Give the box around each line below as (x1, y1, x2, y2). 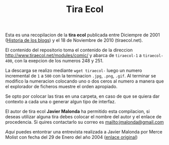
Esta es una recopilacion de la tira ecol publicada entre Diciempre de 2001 (5, 32, 160, 38)
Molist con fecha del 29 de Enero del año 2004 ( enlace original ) (5, 134, 138, 140)
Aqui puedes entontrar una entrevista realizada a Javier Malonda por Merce (5, 129, 162, 135)
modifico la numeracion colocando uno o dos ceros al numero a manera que (5, 78, 164, 84)
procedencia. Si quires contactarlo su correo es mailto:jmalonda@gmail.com (5, 119, 164, 125)
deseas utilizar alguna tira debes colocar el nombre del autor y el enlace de (5, 114, 162, 120)
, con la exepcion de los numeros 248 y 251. (12, 58, 104, 64)
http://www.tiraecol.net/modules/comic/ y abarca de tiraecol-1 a (5, 52, 142, 58)
